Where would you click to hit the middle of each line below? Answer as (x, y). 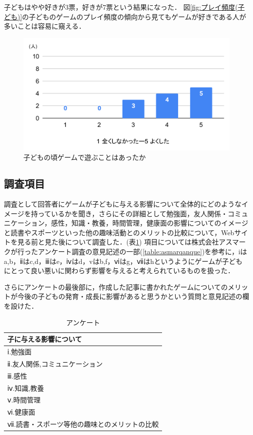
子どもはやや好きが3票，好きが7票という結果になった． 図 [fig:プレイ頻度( (121, 7)
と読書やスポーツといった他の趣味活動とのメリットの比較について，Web (119, 232)
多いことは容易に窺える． (45, 26)
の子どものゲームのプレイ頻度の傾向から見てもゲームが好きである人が (134, 16)
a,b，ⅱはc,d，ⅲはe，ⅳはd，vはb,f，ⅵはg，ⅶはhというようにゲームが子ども (123, 261)
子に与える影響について (45, 339)
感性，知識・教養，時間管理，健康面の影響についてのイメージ (150, 223)
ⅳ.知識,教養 (26, 388)
